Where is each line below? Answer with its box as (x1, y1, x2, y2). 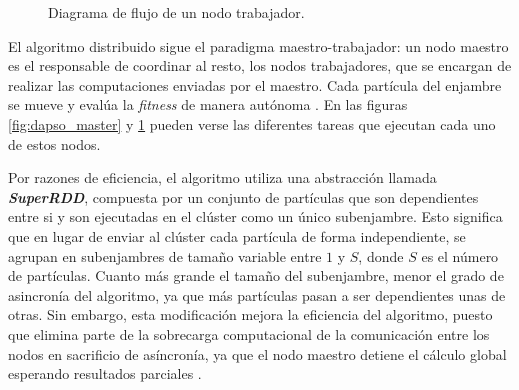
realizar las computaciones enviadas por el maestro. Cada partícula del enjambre (8, 74, 502, 95)
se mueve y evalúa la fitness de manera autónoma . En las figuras (8, 94, 408, 115)
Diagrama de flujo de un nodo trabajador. (48, 2, 305, 22)
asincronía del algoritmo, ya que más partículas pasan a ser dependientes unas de (8, 284, 506, 305)
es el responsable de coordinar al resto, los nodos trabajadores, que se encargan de (8, 55, 512, 76)
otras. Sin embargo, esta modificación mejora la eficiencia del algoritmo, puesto (8, 304, 493, 325)
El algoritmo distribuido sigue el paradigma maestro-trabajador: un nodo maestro (8, 35, 509, 56)
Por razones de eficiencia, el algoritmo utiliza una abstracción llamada (8, 167, 437, 188)
